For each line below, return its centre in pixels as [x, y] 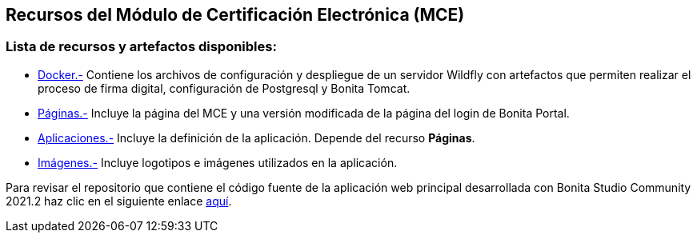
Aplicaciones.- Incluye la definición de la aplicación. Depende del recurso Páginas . [256, 137]
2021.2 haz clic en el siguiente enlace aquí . [119, 201]
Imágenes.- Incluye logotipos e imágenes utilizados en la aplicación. [218, 162]
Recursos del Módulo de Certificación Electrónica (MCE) [235, 15]
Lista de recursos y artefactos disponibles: [141, 47]
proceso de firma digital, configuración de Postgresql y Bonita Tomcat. [224, 88]
